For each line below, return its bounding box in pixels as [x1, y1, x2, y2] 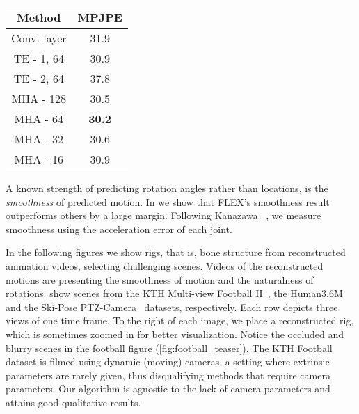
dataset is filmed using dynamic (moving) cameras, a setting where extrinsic [6, 354, 330, 369]
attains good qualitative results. [6, 395, 141, 409]
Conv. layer [11, 30, 67, 46]
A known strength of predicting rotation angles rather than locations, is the [6, 181, 328, 195]
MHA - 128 [11, 90, 67, 106]
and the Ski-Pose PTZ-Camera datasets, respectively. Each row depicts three [6, 299, 338, 314]
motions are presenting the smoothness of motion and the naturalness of [6, 272, 314, 287]
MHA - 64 [14, 111, 64, 127]
